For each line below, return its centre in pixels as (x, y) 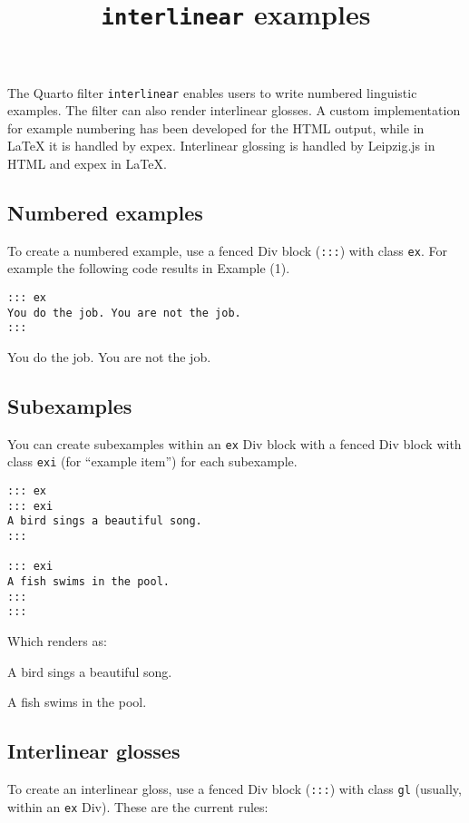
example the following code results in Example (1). (149, 268)
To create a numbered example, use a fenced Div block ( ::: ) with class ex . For (227, 250)
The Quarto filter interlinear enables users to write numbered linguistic (212, 92)
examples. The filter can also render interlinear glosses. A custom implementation (234, 110)
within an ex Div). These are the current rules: (138, 806)
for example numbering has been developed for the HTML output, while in (216, 127)
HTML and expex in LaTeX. (87, 163)
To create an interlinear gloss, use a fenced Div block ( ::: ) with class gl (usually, (234, 788)
